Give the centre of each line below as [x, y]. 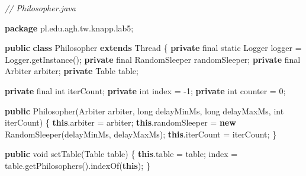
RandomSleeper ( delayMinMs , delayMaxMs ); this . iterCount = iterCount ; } [141, 134]
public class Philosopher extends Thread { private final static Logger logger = [153, 48]
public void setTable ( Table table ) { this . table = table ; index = [121, 154]
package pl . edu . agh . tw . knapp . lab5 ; [69, 28]
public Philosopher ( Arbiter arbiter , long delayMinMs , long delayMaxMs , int [144, 111]
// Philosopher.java [40, 8]
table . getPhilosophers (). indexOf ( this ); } [78, 165]
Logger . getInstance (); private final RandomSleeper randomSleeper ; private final [153, 59]
